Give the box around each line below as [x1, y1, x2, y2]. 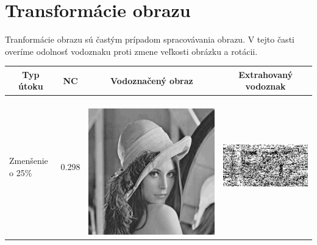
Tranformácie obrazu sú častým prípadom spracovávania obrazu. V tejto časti [5, 33, 294, 46]
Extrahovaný [238, 68, 293, 80]
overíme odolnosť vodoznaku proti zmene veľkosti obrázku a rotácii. [5, 44, 258, 57]
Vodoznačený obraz [110, 74, 193, 87]
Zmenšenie [9, 154, 48, 167]
